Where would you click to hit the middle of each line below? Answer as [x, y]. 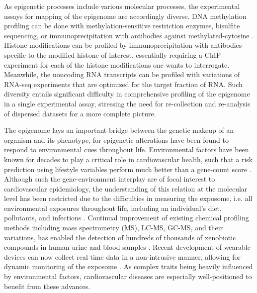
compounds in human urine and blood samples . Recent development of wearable [127, 247]
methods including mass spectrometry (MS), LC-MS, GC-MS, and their [114, 228]
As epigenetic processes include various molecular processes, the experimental [122, 6]
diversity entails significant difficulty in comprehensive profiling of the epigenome [127, 94]
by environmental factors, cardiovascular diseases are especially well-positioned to [128, 276]
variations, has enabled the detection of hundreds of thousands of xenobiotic [120, 237]
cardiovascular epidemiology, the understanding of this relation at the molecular [126, 188]
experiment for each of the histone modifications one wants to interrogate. [117, 64]
